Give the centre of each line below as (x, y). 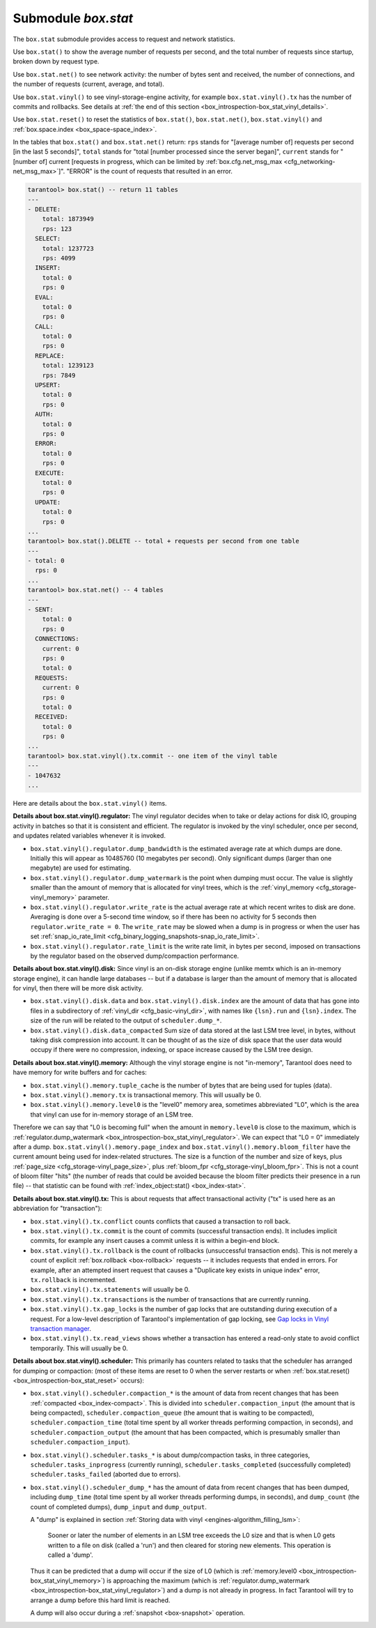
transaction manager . (61, 1328)
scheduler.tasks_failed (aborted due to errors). (105, 1475)
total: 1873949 (68, 219)
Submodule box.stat (73, 18)
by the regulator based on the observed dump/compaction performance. (135, 956)
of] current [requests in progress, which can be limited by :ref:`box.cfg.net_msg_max (160, 161)
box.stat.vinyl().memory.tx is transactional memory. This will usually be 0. (146, 1094)
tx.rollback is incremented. (74, 1280)
